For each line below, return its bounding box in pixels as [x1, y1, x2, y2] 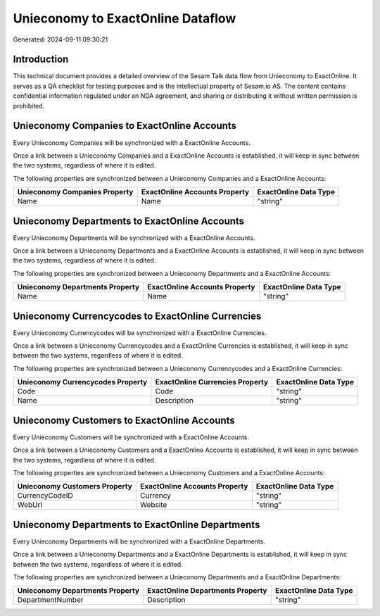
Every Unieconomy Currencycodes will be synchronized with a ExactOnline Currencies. [13, 328, 267, 337]
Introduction [13, 54, 69, 65]
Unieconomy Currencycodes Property [17, 377, 148, 387]
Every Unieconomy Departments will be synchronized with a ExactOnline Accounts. [13, 233, 255, 242]
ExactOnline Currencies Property [155, 377, 269, 387]
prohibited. [13, 101, 45, 110]
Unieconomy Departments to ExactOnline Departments [13, 518, 260, 531]
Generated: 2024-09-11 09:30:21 [13, 35, 108, 44]
